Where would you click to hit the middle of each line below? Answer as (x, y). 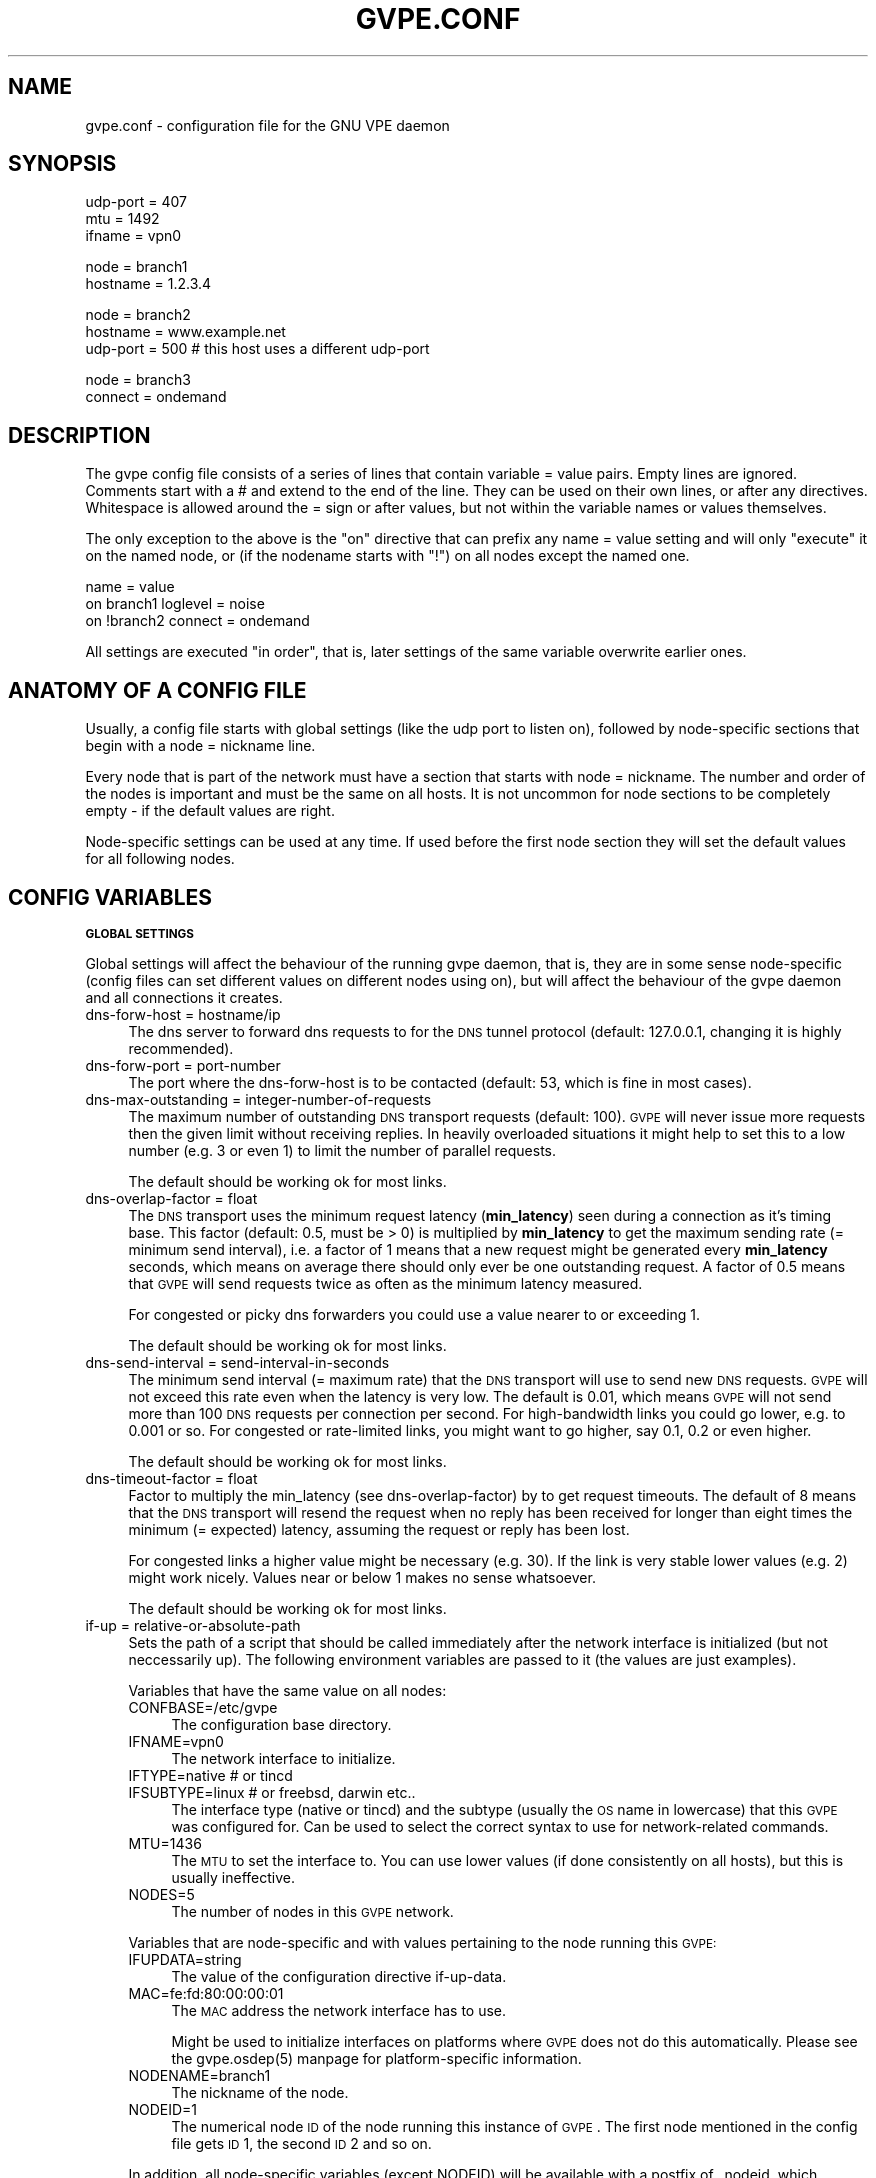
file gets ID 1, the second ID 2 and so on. (301, 2143)
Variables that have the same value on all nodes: (287, 1690)
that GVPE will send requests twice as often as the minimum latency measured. (385, 1283)
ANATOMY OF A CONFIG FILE (157, 690)
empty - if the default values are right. (210, 811)
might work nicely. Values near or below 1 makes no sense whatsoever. (362, 1577)
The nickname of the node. (260, 2092)
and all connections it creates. (184, 997)
